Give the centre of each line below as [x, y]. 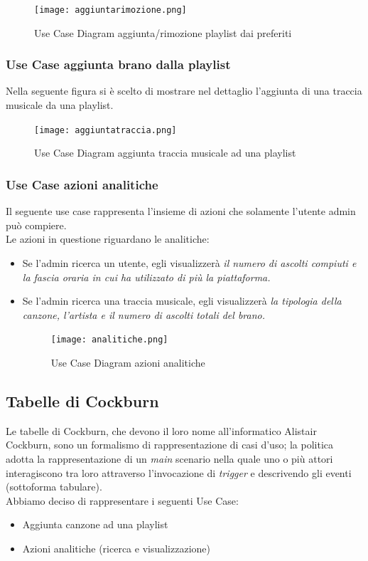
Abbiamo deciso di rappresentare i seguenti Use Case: [122, 500]
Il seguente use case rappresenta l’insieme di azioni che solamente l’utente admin [181, 211]
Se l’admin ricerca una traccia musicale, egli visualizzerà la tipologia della [182, 301]
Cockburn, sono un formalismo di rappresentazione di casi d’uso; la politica [170, 445]
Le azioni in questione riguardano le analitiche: [108, 239]
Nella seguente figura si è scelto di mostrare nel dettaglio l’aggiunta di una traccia [184, 91]
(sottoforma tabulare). [54, 487]
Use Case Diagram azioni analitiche [128, 362]
